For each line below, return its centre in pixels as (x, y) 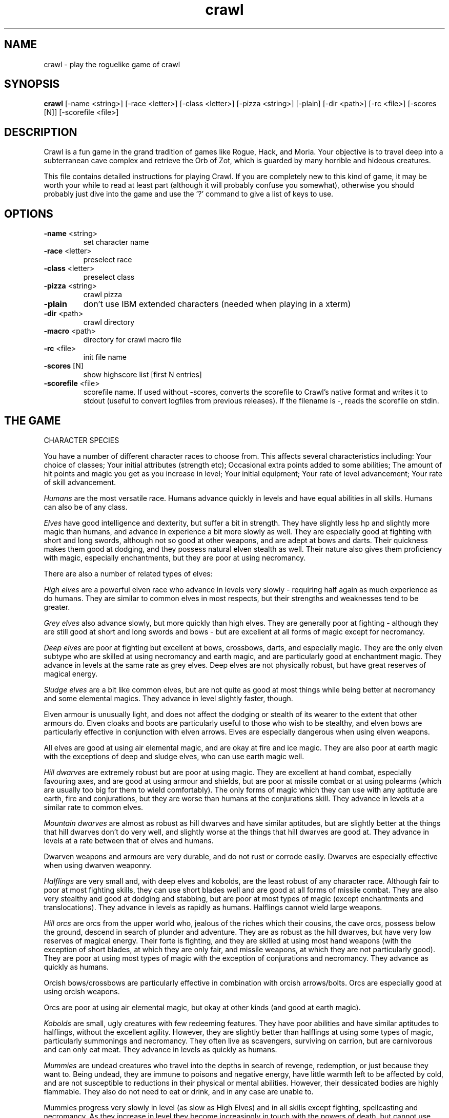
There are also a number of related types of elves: (128, 573)
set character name (116, 242)
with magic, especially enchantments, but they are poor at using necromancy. (175, 557)
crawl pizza (103, 295)
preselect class (109, 277)
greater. (57, 607)
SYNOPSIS (32, 84)
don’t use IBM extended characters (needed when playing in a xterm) (217, 304)
